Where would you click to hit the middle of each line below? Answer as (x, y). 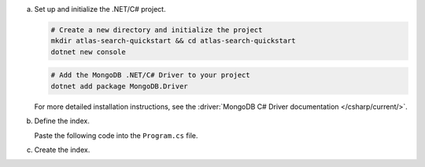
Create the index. (62, 150)
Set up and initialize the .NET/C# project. (100, 9)
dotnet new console (88, 52)
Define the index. (62, 121)
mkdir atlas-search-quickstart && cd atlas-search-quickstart (173, 41)
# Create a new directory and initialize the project (157, 30)
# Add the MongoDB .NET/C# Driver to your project (151, 75)
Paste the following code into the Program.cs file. (116, 135)
